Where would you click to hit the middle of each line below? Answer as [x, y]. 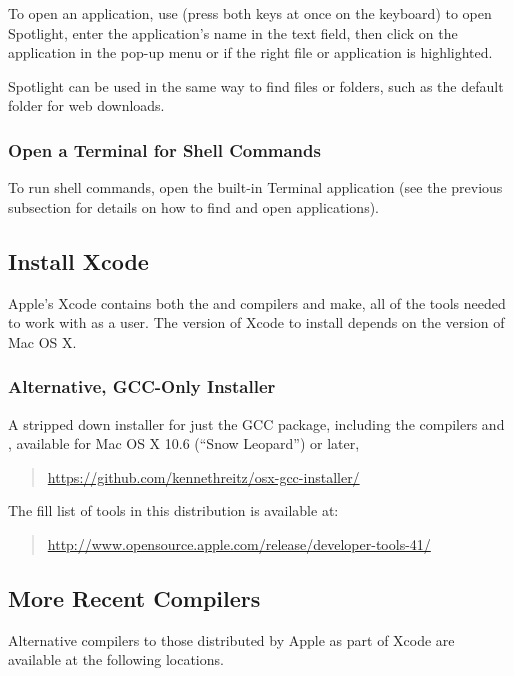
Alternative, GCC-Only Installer [142, 386]
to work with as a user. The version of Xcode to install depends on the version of [256, 322]
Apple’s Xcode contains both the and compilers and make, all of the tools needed [257, 302]
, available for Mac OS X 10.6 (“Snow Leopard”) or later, [184, 443]
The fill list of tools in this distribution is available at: [173, 510]
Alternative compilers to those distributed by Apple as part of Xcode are [231, 639]
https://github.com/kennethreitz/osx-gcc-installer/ [203, 476]
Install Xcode [78, 260]
